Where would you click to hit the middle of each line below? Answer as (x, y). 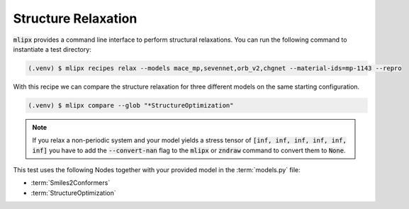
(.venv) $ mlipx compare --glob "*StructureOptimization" (131, 105)
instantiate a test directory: (52, 49)
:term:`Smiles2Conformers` (71, 183)
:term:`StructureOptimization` (73, 193)
